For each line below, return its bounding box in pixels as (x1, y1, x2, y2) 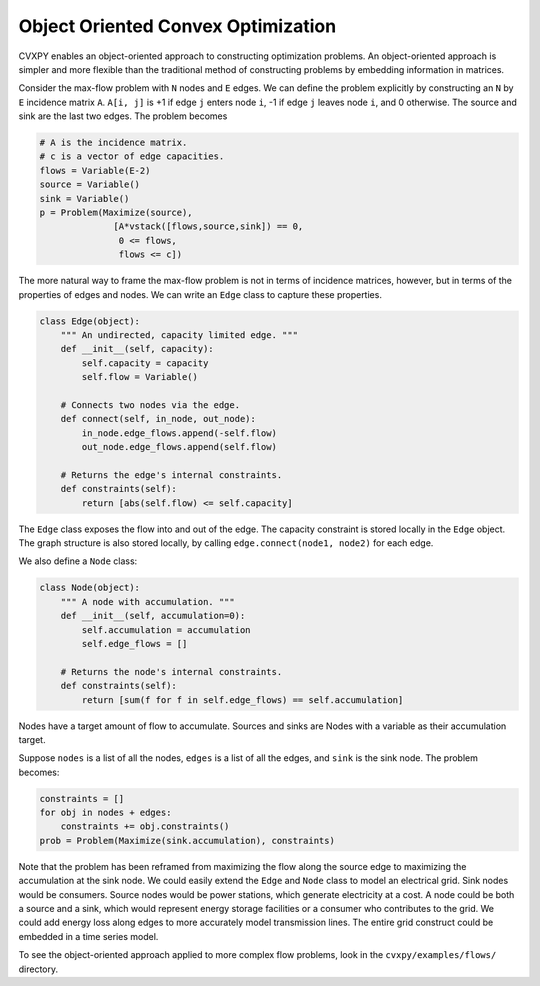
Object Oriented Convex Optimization (18, 15, 337, 37)
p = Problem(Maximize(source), (39, 207, 194, 219)
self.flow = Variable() (81, 371, 199, 383)
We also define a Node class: (18, 555, 138, 567)
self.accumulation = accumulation (81, 624, 251, 635)
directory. (18, 963, 59, 975)
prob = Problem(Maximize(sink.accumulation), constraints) (39, 835, 335, 846)
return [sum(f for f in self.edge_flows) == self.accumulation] (81, 694, 404, 705)
